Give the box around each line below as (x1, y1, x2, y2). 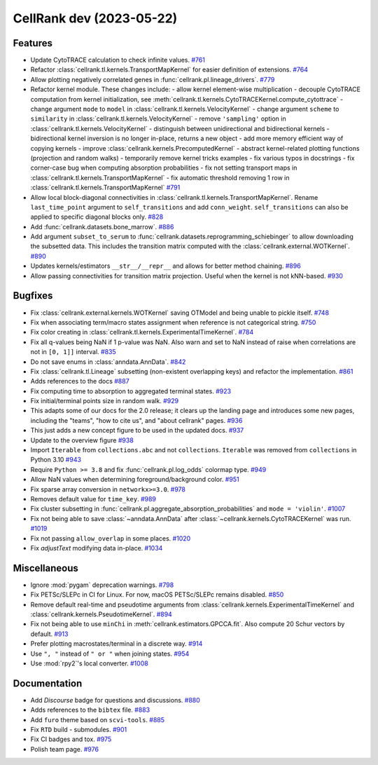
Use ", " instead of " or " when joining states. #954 (30, 649, 190, 658)
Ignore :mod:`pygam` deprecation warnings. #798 (30, 581, 174, 589)
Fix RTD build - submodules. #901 (30, 726, 127, 734)
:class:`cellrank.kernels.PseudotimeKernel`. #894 (30, 610, 173, 618)
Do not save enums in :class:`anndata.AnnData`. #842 (30, 358, 186, 366)
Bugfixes (13, 290, 53, 302)
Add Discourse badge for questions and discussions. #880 (30, 696, 201, 704)
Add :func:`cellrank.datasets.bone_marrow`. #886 (30, 222, 174, 231)
